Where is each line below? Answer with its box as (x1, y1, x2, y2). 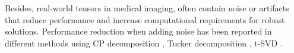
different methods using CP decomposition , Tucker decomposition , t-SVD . (5, 36, 283, 49)
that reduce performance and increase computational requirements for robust (5, 13, 285, 26)
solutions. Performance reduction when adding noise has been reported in (5, 25, 272, 38)
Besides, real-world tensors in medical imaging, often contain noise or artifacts (5, 2, 289, 14)
